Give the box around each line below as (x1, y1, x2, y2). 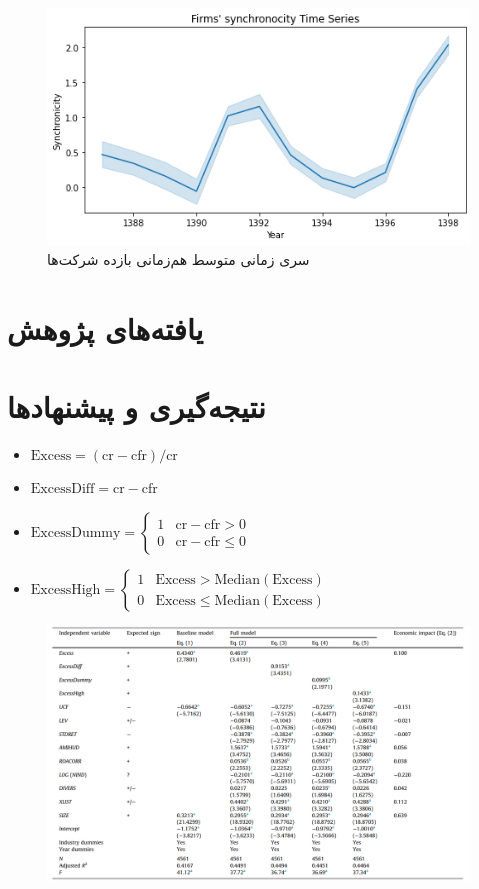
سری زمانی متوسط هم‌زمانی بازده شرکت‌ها (47, 248, 310, 269)
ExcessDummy (30, 526, 121, 541)
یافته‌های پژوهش (7, 307, 204, 348)
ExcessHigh (30, 583, 101, 598)
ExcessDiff (30, 482, 95, 497)
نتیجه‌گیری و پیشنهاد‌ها (7, 385, 266, 426)
